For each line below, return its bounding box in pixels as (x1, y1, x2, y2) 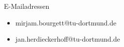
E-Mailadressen (4, 1, 50, 11)
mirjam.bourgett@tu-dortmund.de (15, 17, 117, 27)
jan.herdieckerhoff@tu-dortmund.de (15, 34, 120, 44)
